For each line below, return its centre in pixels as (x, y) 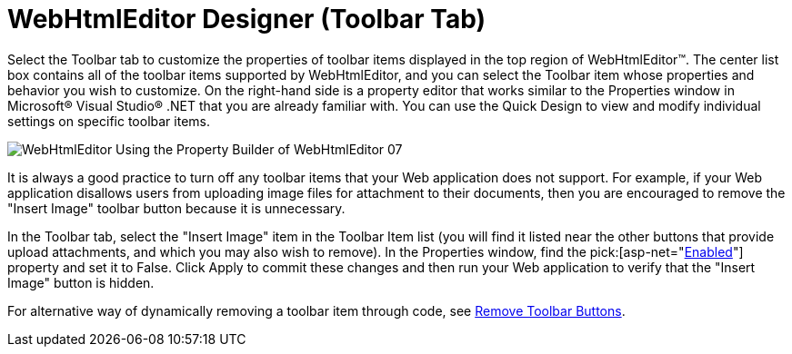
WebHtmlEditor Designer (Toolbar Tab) (247, 19)
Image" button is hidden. (81, 282)
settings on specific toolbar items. (109, 121)
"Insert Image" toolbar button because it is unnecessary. (176, 208)
